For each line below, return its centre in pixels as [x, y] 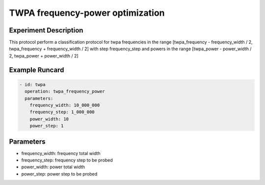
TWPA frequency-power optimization [87, 13]
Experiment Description [46, 30]
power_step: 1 [47, 126]
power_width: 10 [49, 119]
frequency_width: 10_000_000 [65, 105]
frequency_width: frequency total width [61, 153]
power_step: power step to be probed [59, 174]
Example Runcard [37, 70]
